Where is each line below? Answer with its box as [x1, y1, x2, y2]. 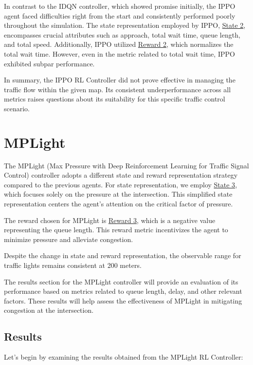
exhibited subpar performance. [4, 58, 95, 68]
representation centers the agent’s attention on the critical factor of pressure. [4, 199, 233, 209]
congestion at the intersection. [4, 305, 94, 315]
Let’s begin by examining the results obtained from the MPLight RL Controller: [4, 352, 243, 362]
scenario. [4, 103, 30, 113]
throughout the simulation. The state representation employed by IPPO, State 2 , [4, 20, 246, 30]
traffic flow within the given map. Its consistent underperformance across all [4, 84, 231, 94]
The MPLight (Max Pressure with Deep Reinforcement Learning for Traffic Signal [4, 160, 249, 170]
